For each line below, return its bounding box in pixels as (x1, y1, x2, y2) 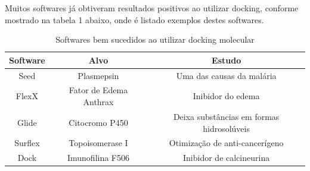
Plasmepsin (77, 69, 119, 81)
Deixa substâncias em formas (173, 110, 280, 122)
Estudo (212, 53, 241, 66)
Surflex (14, 137, 40, 149)
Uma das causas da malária (176, 69, 277, 81)
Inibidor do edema (193, 90, 260, 102)
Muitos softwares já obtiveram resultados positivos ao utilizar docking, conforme (5, 2, 299, 14)
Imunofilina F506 (67, 151, 130, 164)
